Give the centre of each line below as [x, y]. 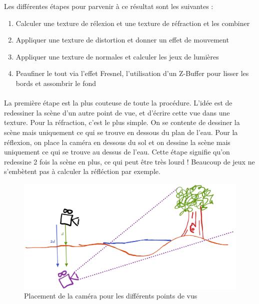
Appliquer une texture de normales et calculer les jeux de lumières [117, 56]
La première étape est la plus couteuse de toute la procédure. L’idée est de [118, 103]
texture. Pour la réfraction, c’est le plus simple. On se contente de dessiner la [122, 122]
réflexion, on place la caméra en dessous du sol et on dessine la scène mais [117, 142]
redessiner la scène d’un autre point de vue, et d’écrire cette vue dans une [117, 112]
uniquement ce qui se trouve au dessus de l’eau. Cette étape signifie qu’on [117, 152]
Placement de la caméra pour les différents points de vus [111, 296]
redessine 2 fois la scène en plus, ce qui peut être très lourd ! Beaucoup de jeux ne [129, 161]
